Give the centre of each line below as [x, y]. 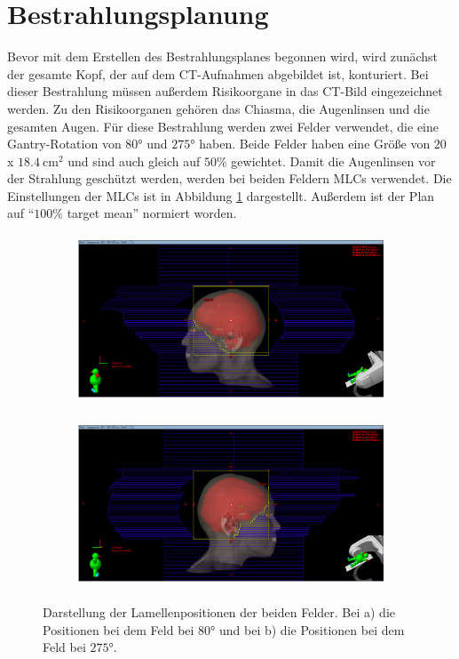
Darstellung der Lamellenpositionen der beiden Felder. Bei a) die [219, 612]
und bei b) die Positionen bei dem [312, 629]
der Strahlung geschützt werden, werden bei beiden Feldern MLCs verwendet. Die [229, 178]
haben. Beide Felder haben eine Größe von [315, 144]
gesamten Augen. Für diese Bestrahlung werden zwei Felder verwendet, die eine [223, 126]
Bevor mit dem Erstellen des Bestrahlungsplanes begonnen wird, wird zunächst [223, 56]
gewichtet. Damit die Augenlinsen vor [333, 161]
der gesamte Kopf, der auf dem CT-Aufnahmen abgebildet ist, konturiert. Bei [218, 73]
